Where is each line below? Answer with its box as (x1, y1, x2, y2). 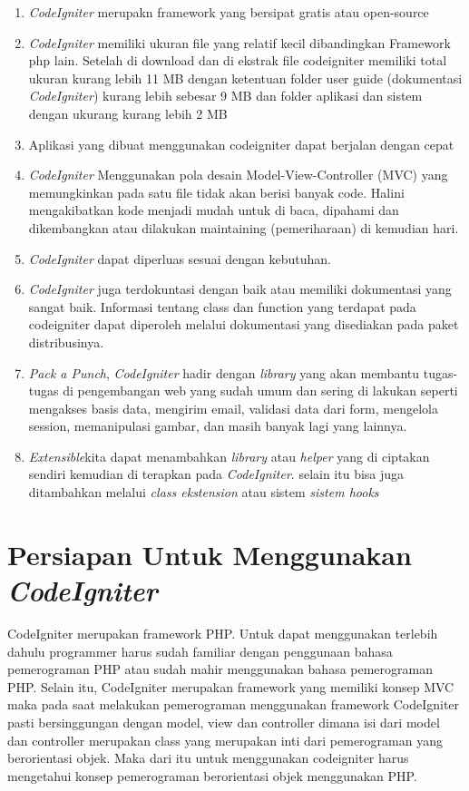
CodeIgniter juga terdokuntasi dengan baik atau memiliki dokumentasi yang (28, 279, 452, 298)
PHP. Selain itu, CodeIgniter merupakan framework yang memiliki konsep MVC (7, 677, 454, 696)
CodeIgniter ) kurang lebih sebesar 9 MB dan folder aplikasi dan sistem (28, 86, 423, 105)
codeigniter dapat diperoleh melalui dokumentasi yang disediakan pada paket (28, 315, 459, 334)
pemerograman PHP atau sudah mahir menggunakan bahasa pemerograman (7, 659, 433, 679)
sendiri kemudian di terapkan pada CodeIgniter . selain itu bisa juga (28, 464, 405, 483)
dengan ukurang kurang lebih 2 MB (28, 103, 228, 122)
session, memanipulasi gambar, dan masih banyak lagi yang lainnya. (28, 416, 407, 435)
